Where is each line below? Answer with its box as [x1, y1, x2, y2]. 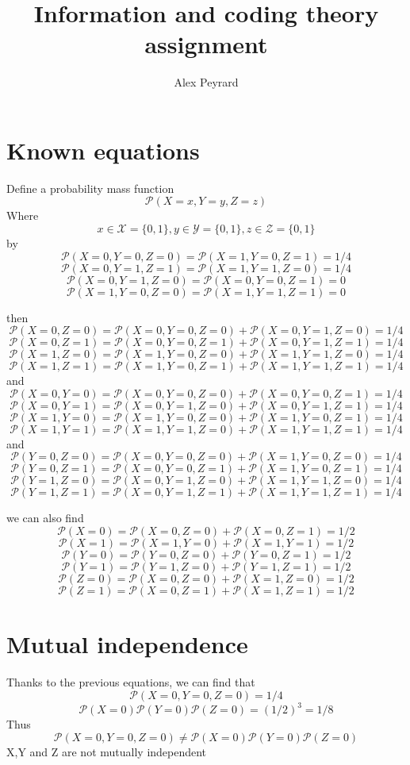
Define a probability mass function [6, 179, 174, 196]
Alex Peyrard [174, 74, 239, 90]
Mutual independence [6, 628, 248, 660]
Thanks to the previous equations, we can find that [6, 674, 255, 690]
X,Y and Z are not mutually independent [6, 743, 207, 759]
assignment [144, 28, 268, 60]
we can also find [6, 509, 84, 526]
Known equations [6, 133, 200, 166]
